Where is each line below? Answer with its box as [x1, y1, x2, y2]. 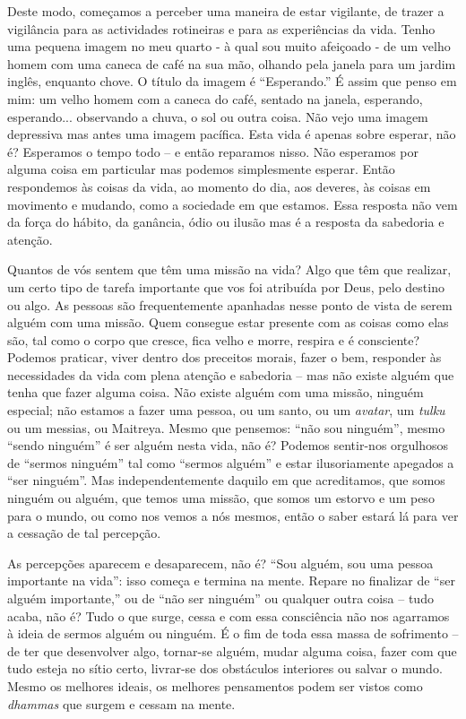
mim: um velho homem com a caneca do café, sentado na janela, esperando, [7, 89, 423, 108]
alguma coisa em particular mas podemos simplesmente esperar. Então [7, 160, 395, 178]
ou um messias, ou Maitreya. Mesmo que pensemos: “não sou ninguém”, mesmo [7, 418, 445, 437]
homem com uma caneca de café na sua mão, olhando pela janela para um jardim [7, 54, 456, 73]
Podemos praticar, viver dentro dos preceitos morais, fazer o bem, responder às [7, 348, 442, 367]
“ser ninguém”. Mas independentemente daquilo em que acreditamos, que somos [7, 471, 445, 489]
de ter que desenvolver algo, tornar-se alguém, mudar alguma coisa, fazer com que [7, 641, 457, 660]
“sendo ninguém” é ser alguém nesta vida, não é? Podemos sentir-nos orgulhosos [7, 436, 449, 455]
